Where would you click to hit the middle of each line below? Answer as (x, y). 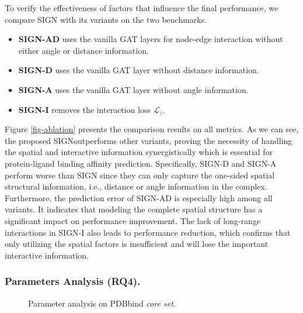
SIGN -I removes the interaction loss (85, 109)
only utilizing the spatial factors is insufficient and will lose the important (137, 244)
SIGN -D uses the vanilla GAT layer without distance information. (139, 70)
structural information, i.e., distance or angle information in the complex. (136, 186)
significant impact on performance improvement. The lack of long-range (133, 220)
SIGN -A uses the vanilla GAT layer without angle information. (133, 89)
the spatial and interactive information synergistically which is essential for (139, 152)
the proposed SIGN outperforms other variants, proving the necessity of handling (149, 140)
